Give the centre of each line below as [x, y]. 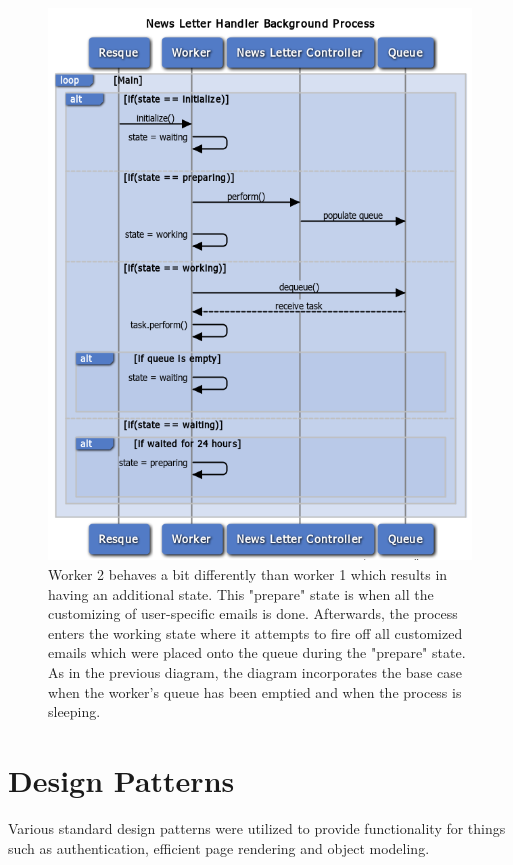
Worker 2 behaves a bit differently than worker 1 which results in [248, 574]
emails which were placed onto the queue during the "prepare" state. [257, 652]
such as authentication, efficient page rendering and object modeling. [219, 847]
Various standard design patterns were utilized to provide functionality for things [257, 827]
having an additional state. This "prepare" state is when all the [241, 593]
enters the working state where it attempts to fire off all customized [255, 632]
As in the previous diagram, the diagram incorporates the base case [255, 672]
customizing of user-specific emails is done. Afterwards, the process [253, 613]
